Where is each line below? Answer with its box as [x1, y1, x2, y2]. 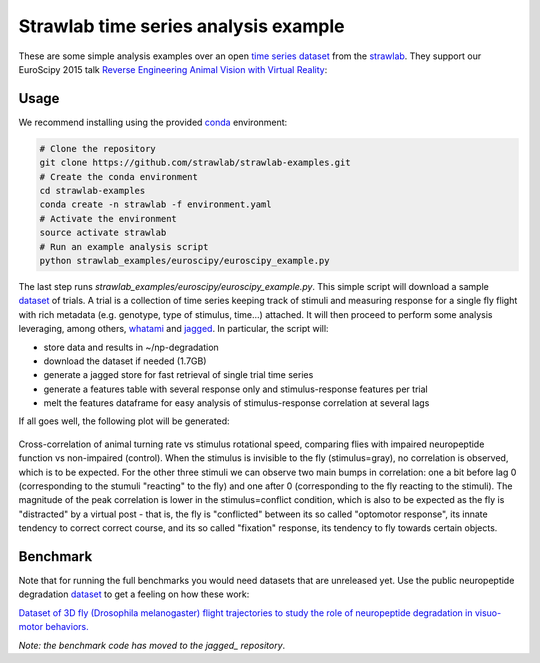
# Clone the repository [39, 143, 157, 154]
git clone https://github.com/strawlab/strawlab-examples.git [39, 157, 351, 169]
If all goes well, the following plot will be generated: [18, 415, 230, 427]
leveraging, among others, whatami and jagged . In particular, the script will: [18, 323, 329, 335]
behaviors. [45, 621, 89, 633]
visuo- [474, 606, 502, 619]
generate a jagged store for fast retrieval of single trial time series [43, 369, 314, 381]
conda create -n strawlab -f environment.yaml [39, 199, 272, 210]
